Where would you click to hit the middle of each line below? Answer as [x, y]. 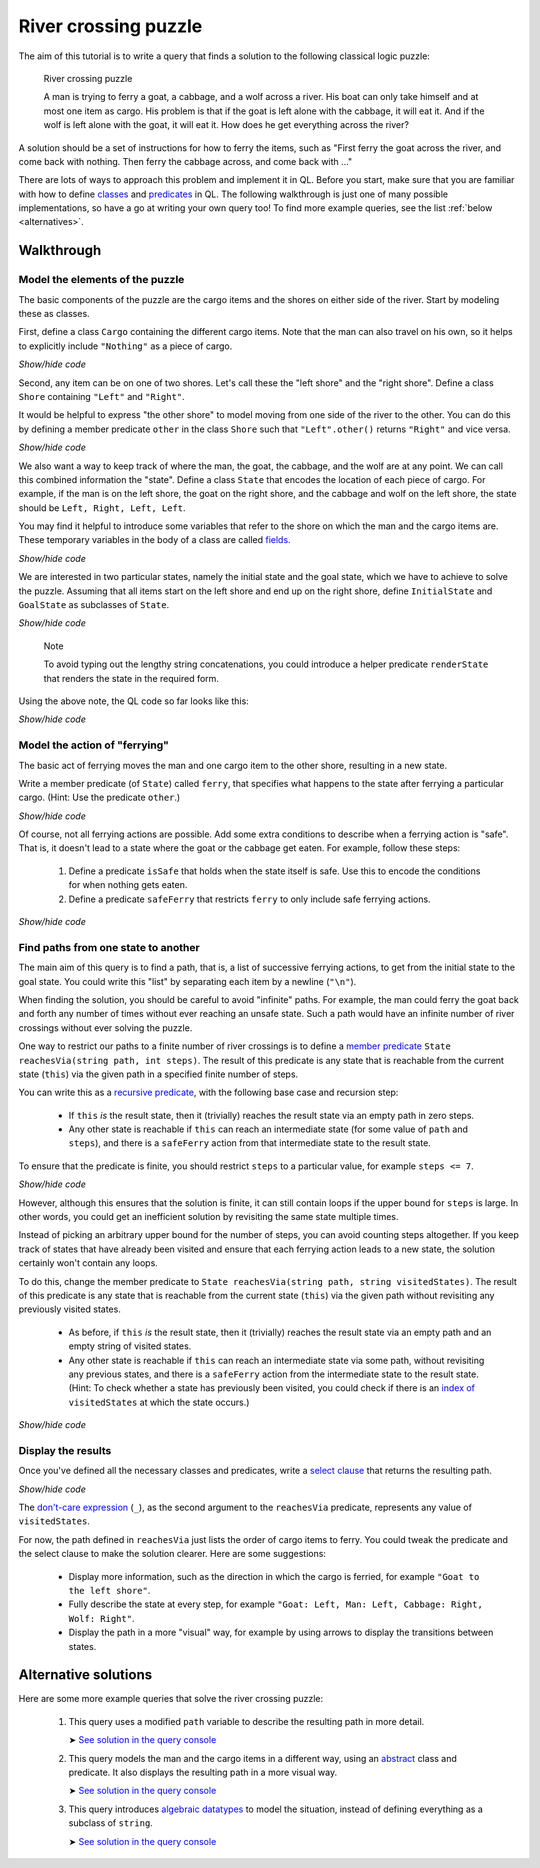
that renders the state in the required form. [131, 678]
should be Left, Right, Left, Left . [102, 507]
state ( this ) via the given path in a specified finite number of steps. [158, 1074]
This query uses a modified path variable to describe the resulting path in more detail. [246, 1721]
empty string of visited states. [130, 1346]
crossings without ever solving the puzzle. [105, 1027]
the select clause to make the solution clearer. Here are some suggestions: [172, 1554]
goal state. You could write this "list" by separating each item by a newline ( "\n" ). [187, 981]
